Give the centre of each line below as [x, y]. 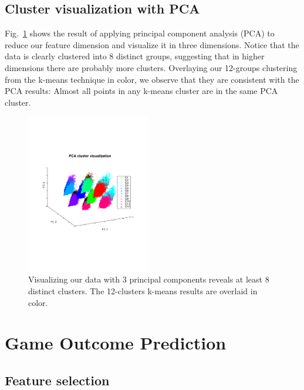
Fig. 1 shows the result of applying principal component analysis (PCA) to [140, 33]
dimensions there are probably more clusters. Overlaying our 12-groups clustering [151, 67]
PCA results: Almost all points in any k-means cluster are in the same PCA [141, 91]
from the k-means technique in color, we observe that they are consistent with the [152, 79]
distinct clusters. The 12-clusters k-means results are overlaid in [143, 291]
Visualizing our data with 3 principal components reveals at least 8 [149, 279]
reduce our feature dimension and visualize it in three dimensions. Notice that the [152, 44]
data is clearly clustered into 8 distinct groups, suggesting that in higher [135, 56]
